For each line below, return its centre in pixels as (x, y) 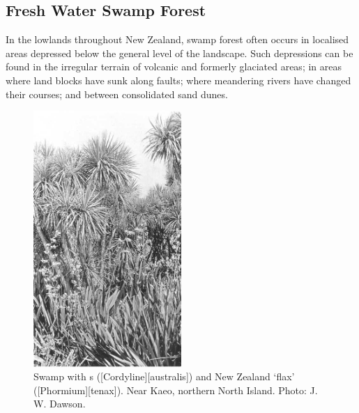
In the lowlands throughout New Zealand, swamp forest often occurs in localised (177, 39)
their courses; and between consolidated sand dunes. (117, 94)
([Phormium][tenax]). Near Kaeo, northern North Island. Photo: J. (176, 390)
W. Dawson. (60, 404)
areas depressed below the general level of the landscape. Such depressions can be (179, 53)
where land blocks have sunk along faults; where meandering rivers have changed (178, 80)
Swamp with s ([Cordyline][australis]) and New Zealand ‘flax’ (164, 376)
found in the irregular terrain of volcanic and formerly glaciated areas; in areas (174, 67)
